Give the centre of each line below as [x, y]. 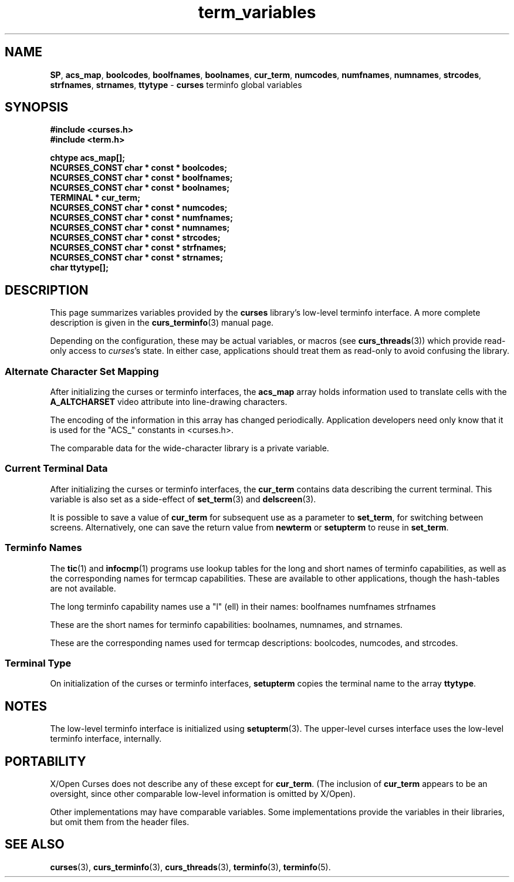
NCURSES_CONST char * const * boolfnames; [141, 178]
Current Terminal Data [56, 469]
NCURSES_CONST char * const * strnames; [136, 258]
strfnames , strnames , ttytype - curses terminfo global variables [176, 85]
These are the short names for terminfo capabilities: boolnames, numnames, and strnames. [226, 624]
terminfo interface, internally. [106, 739]
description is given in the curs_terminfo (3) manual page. [162, 323]
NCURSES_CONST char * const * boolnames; [140, 188]
